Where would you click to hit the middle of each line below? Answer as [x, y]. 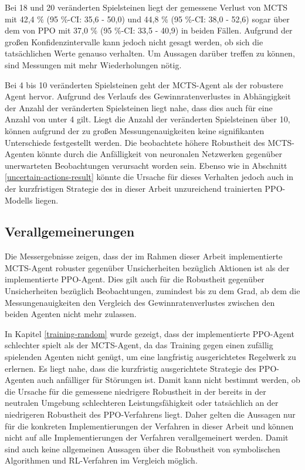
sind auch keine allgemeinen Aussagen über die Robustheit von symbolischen [143, 449]
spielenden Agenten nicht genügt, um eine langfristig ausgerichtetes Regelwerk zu [150, 357]
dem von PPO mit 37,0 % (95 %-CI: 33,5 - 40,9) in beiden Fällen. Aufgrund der [149, 30]
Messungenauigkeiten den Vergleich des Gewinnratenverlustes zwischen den [140, 302]
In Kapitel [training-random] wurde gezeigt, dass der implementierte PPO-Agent [150, 333]
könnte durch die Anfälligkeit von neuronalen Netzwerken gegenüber [160, 154]
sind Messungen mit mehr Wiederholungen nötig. [93, 64]
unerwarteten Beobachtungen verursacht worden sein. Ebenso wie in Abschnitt [146, 165]
